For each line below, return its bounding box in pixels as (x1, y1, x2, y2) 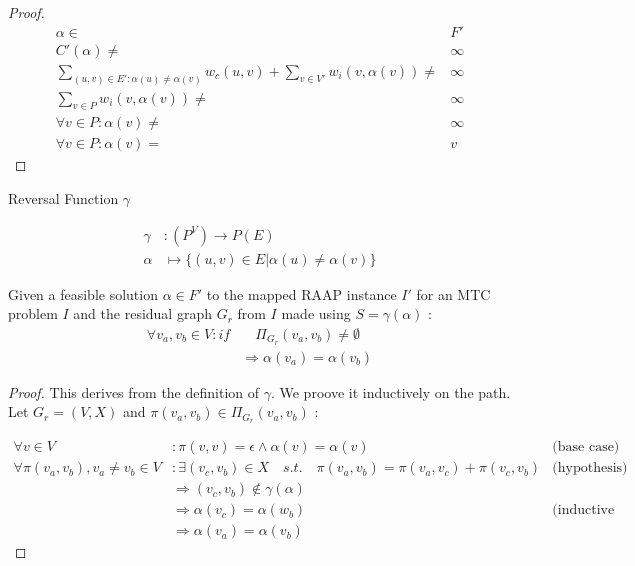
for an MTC (416, 283, 491, 304)
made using (281, 303, 351, 324)
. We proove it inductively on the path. (270, 381, 511, 402)
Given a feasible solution (8, 283, 158, 304)
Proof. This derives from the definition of (8, 381, 260, 402)
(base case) (552, 440, 620, 455)
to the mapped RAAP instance (206, 283, 397, 304)
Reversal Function (8, 188, 119, 209)
